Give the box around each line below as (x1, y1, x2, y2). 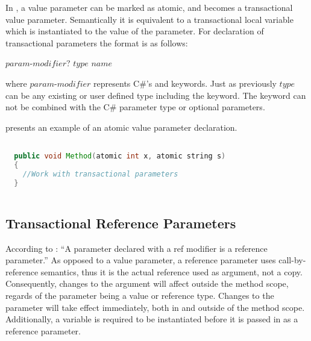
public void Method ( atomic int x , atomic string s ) (14, 152, 226, 160)
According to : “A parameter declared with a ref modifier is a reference (5, 242, 268, 254)
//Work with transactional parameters (22, 169, 178, 178)
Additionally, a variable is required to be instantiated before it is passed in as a (5, 313, 298, 325)
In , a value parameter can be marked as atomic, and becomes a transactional (5, 1, 293, 13)
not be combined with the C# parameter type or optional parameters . (5, 101, 265, 113)
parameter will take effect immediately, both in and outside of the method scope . (5, 301, 305, 313)
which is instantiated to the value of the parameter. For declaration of (5, 25, 264, 37)
